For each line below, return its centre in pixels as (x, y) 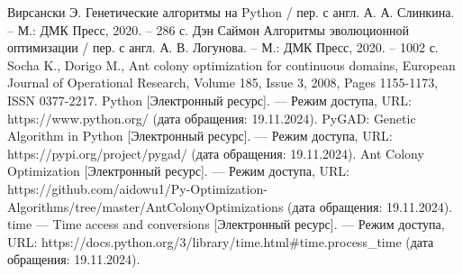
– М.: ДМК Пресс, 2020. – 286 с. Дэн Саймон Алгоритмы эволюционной (208, 29)
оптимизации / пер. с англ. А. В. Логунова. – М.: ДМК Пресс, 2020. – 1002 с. (223, 47)
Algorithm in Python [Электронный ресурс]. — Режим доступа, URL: (200, 136)
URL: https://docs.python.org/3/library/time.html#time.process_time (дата (221, 241)
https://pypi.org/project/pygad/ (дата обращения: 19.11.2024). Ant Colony (216, 153)
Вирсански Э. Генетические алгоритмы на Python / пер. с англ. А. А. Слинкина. (231, 12)
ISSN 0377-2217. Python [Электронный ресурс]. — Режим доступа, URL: (209, 100)
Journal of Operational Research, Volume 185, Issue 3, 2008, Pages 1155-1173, (223, 82)
